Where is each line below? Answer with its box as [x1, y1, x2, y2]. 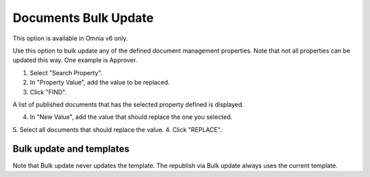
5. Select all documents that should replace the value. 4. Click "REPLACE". [12, 125, 222, 133]
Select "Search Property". [29, 68, 103, 77]
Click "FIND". [29, 87, 67, 96]
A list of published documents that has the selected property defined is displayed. [12, 100, 245, 109]
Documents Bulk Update [12, 10, 154, 25]
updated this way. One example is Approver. [12, 56, 137, 64]
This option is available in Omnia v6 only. [12, 34, 128, 42]
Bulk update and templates [12, 144, 130, 155]
